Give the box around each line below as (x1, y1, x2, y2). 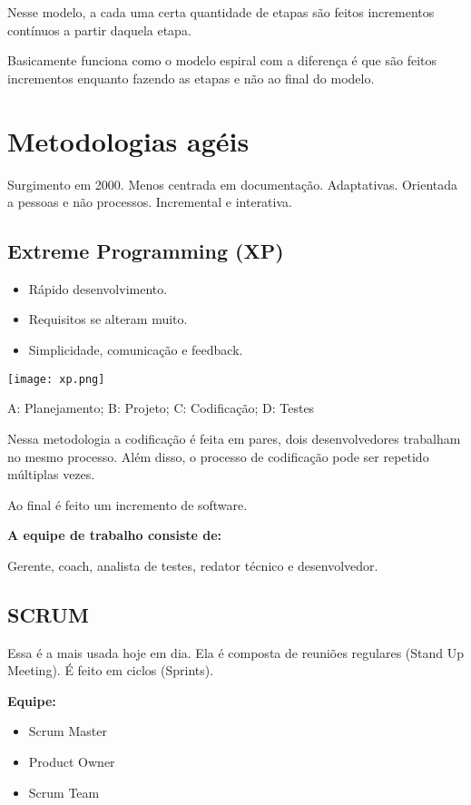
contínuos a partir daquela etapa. (7, 20, 191, 39)
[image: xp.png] (7, 372, 105, 386)
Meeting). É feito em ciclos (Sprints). (7, 661, 214, 680)
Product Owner (28, 752, 115, 771)
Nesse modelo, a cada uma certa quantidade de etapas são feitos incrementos (7, 3, 435, 21)
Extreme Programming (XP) (7, 237, 284, 265)
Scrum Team (28, 782, 100, 801)
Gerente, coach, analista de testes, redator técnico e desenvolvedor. (7, 555, 378, 574)
